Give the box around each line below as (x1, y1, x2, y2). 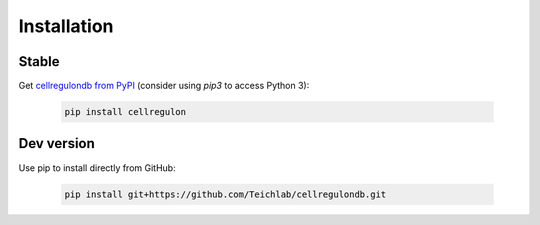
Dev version (18, 135, 95, 152)
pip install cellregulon (64, 106, 187, 118)
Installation (18, 15, 114, 37)
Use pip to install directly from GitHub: (18, 161, 176, 174)
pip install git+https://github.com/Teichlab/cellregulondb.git (64, 188, 387, 200)
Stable (18, 53, 60, 70)
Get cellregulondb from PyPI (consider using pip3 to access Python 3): (18, 80, 310, 92)
